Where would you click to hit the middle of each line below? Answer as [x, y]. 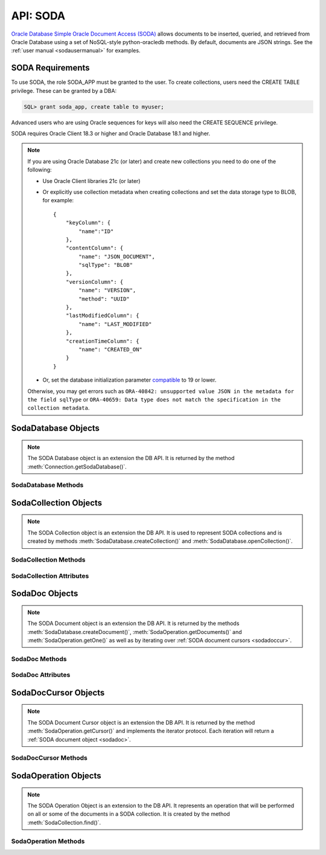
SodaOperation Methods [48, 841]
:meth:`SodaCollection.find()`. [64, 822]
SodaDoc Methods [39, 659]
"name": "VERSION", [107, 290]
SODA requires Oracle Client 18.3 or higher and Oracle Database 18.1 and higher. [111, 133]
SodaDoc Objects [45, 594]
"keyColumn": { [88, 223]
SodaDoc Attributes [41, 675]
